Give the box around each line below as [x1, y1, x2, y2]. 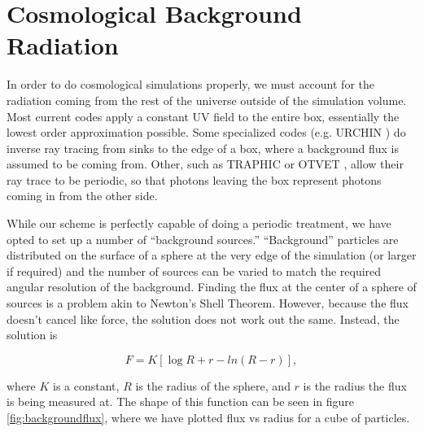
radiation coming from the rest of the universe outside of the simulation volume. [7, 91, 407, 108]
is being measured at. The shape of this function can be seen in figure [7, 393, 355, 410]
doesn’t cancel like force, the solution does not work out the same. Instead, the [7, 310, 400, 327]
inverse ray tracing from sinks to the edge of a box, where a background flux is [7, 139, 399, 156]
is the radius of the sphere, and [135, 377, 291, 394]
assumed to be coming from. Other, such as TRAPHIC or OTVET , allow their [7, 155, 404, 172]
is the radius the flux [303, 377, 407, 394]
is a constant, [53, 377, 120, 394]
